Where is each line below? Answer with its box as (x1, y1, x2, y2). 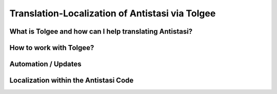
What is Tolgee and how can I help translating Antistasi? (9, 27, 193, 36)
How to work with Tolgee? (9, 43, 94, 52)
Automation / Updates (9, 60, 82, 68)
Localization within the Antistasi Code (9, 76, 134, 85)
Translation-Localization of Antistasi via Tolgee (9, 8, 216, 19)
